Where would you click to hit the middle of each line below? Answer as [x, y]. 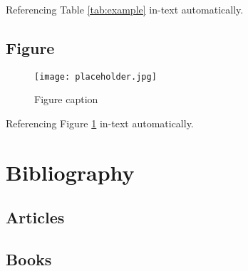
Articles [35, 217]
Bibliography [70, 172]
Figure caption [66, 99]
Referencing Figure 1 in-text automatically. [100, 123]
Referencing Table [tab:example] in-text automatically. [125, 9]
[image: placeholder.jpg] [95, 76]
